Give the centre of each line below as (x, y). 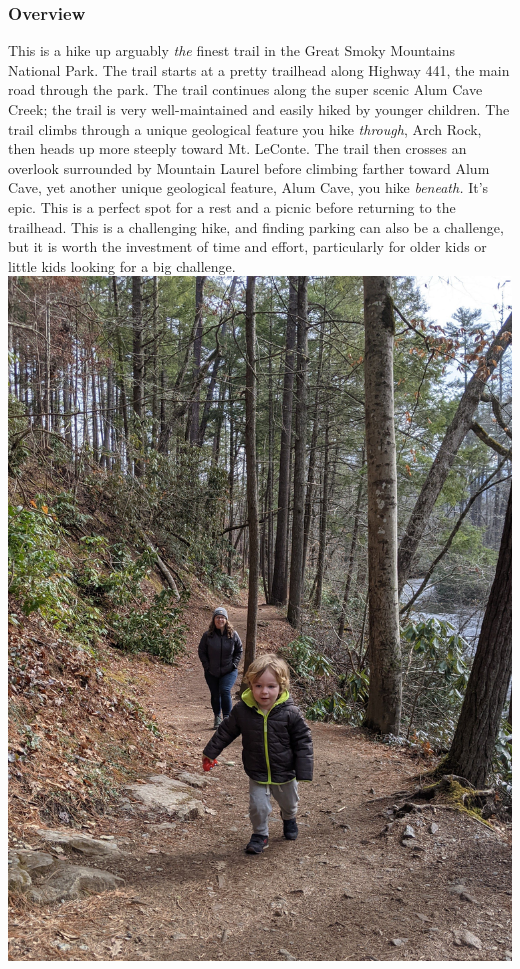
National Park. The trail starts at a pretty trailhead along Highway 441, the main (259, 69)
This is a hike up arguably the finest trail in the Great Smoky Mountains (231, 50)
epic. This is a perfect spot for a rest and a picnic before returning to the (232, 206)
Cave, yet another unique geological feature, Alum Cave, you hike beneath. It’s (248, 187)
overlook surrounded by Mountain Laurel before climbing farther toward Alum (249, 167)
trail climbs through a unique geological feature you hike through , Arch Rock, (245, 128)
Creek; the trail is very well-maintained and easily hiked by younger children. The (259, 109)
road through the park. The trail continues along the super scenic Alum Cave (245, 89)
